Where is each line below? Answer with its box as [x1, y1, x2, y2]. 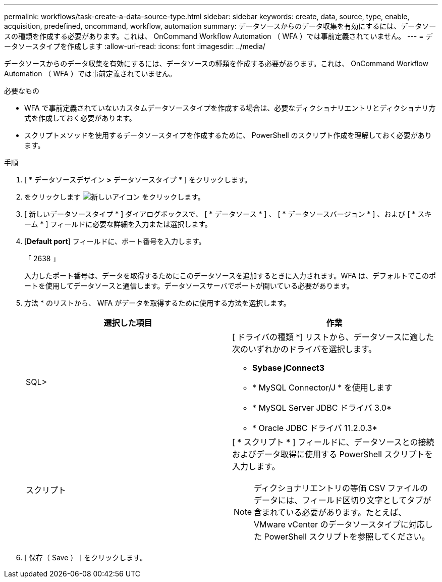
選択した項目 [103, 318, 152, 328]
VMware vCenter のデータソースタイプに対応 [254, 519, 425, 529]
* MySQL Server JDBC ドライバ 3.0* [252, 403, 392, 413]
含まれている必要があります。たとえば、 [254, 507, 406, 517]
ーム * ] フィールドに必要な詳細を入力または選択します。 [24, 220, 212, 228]
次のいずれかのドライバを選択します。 [232, 344, 377, 354]
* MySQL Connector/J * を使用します [252, 382, 393, 393]
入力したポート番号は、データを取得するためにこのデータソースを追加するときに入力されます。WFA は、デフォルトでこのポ [24, 271, 436, 280]
